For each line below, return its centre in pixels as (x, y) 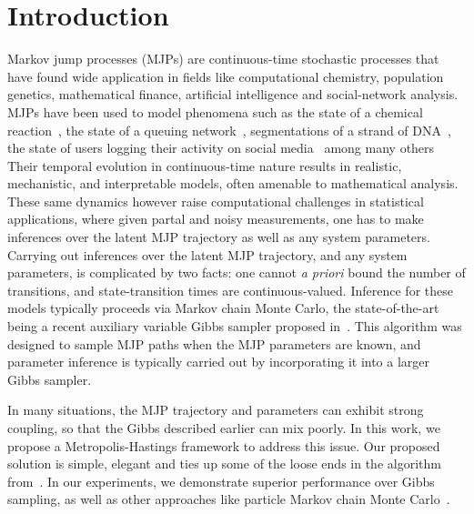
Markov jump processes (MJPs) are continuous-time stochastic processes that (223, 59)
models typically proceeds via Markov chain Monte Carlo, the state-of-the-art (223, 308)
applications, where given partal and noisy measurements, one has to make (216, 219)
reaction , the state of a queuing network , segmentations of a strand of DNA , (229, 130)
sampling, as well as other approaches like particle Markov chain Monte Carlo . (229, 499)
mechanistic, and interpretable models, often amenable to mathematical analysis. (233, 183)
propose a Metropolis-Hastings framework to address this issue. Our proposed (224, 445)
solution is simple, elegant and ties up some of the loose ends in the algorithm (224, 464)
